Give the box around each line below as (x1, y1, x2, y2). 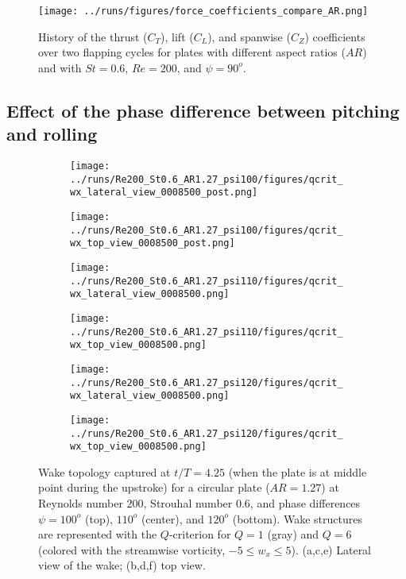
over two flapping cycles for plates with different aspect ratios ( (38, 44, 346, 60)
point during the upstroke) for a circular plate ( (38, 479, 270, 496)
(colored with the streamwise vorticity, (38, 541, 226, 558)
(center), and (141, 510, 204, 527)
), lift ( (160, 28, 194, 44)
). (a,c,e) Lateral (291, 541, 372, 558)
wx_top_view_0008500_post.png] (70, 237, 235, 249)
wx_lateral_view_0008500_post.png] (70, 187, 258, 199)
